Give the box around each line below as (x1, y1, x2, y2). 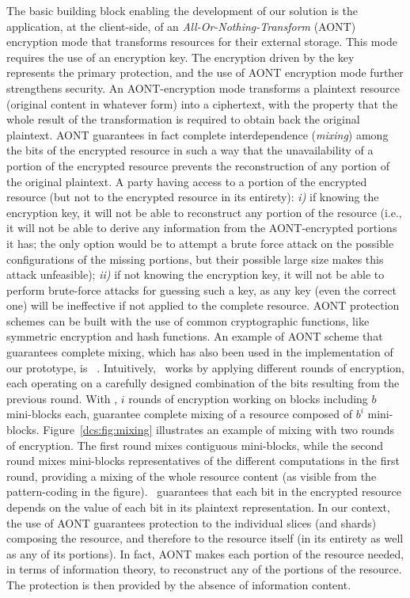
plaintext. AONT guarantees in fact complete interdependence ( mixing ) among (6, 126, 389, 143)
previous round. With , (6, 390, 118, 406)
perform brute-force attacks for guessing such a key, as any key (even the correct (6, 281, 397, 298)
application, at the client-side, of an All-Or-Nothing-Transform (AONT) (6, 17, 356, 34)
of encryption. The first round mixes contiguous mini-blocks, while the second (6, 436, 384, 453)
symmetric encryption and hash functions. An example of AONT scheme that (6, 328, 383, 345)
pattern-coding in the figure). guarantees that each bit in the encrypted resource (6, 483, 401, 500)
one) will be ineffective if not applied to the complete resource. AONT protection (6, 297, 400, 314)
